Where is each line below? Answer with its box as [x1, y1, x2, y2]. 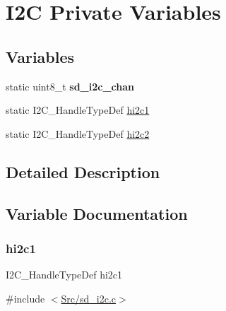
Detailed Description [6, 160, 160, 182]
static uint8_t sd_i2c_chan [6, 78, 135, 93]
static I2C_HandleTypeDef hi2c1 [6, 102, 150, 117]
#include [6, 291, 45, 305]
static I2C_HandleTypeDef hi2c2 [6, 126, 150, 141]
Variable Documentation [6, 202, 188, 224]
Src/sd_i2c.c [61, 291, 117, 305]
